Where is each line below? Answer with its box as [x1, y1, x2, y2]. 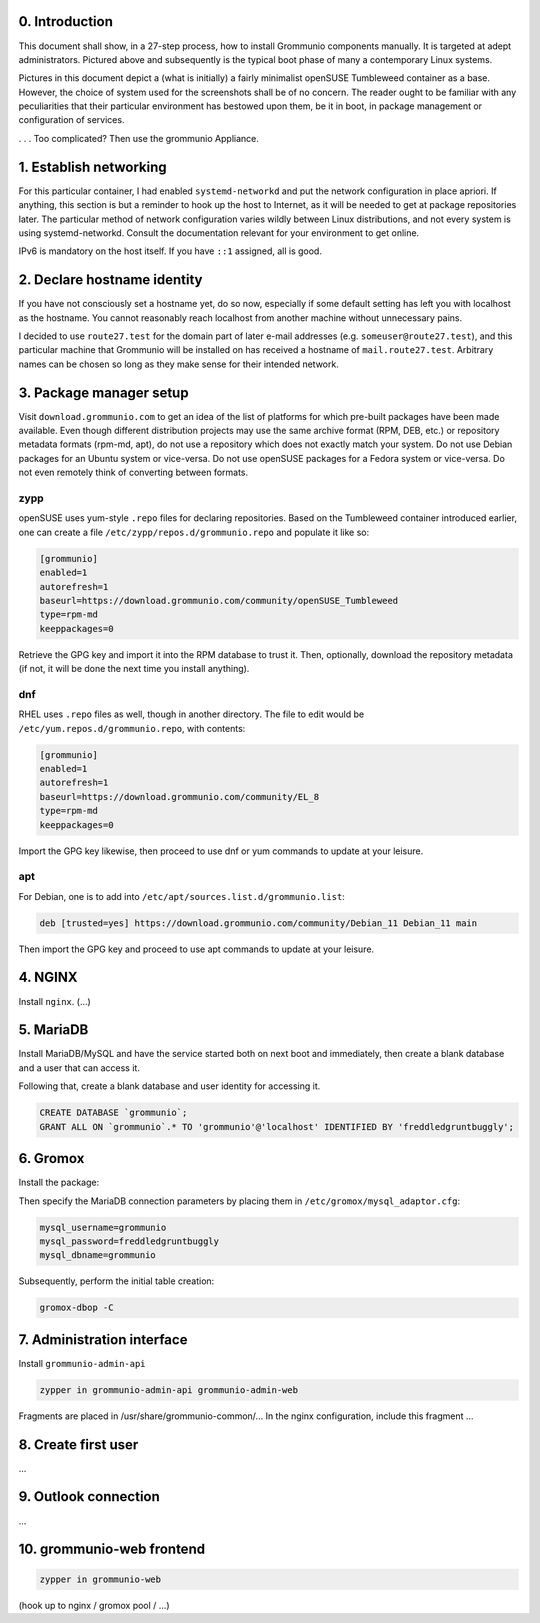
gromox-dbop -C [39, 1302, 114, 1314]
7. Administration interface [18, 1331, 188, 1348]
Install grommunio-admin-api [18, 1357, 146, 1369]
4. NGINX [18, 969, 79, 986]
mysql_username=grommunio [39, 1221, 167, 1233]
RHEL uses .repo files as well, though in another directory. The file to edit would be [18, 708, 365, 720]
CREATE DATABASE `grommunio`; [39, 1107, 188, 1119]
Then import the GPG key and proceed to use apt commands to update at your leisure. [18, 943, 375, 955]
